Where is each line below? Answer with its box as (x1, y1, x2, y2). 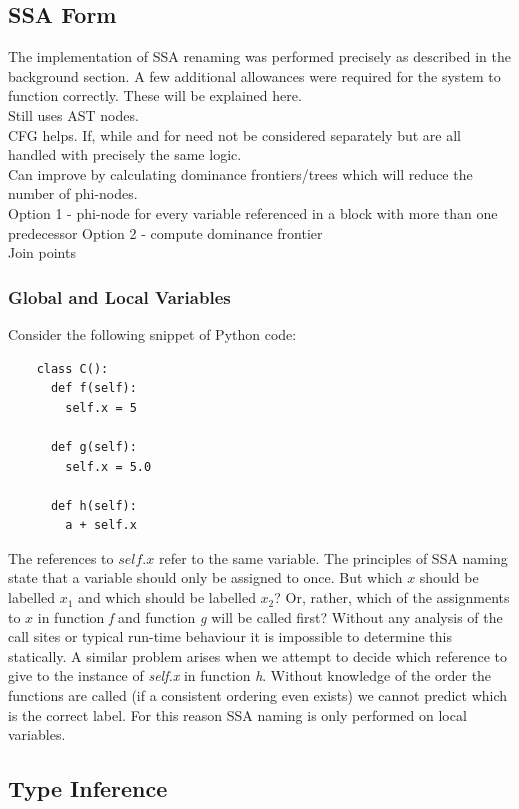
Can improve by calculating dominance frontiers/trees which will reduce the (8, 163, 473, 184)
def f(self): (50, 381, 137, 396)
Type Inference (8, 773, 168, 804)
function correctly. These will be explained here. (8, 85, 302, 106)
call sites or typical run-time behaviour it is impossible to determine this (8, 626, 452, 647)
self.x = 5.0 (65, 459, 152, 474)
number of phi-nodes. (8, 183, 138, 204)
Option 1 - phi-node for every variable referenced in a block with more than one (8, 202, 498, 223)
